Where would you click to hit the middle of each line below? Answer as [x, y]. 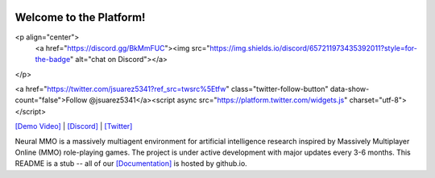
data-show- [350, 89]
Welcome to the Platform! [80, 17]
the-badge [53, 60]
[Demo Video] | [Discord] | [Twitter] [74, 126]
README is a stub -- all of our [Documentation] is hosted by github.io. [131, 164]
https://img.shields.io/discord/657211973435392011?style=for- [314, 48]
